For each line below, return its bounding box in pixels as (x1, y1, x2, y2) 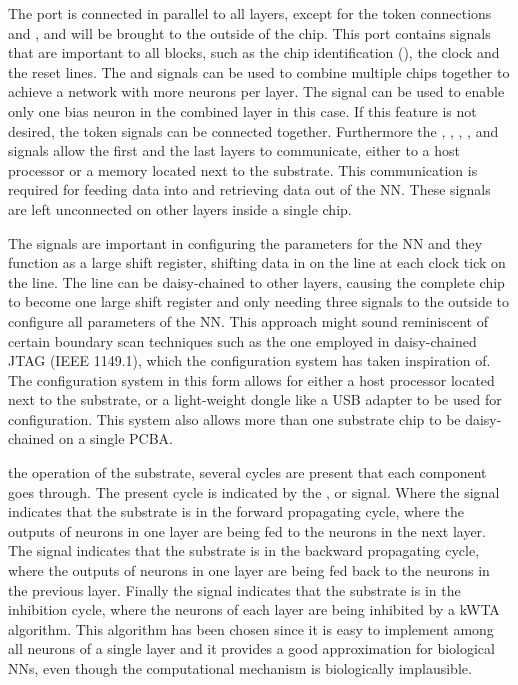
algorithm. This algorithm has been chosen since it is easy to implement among (8, 618, 494, 639)
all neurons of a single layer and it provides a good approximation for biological (8, 638, 495, 659)
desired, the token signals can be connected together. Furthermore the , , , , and (8, 120, 499, 141)
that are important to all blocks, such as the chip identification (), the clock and (8, 42, 500, 63)
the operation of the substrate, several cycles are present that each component (8, 462, 487, 483)
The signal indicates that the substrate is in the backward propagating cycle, (8, 540, 480, 561)
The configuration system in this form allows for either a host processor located (8, 369, 495, 390)
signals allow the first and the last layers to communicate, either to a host (8, 140, 461, 161)
